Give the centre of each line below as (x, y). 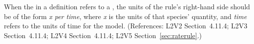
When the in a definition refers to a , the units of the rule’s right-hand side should (127, 6)
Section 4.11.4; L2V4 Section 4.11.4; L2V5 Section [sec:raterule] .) (103, 35)
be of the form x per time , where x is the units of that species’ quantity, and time (126, 16)
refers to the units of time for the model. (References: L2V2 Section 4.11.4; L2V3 (126, 26)
